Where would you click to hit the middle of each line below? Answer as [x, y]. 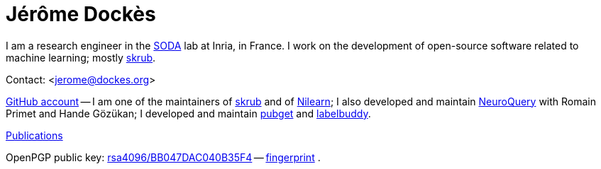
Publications [34, 135]
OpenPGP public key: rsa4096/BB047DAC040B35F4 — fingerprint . [163, 157]
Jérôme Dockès [81, 14]
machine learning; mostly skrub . [81, 57]
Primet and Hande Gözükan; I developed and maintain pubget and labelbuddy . [188, 113]
